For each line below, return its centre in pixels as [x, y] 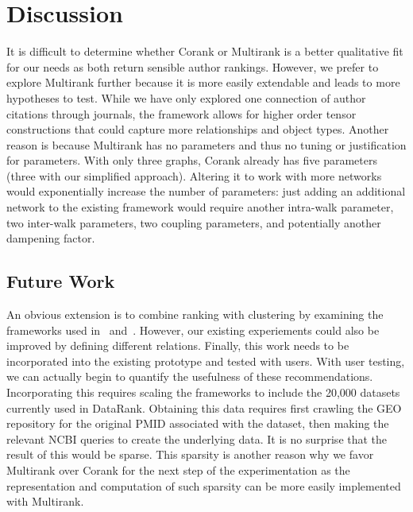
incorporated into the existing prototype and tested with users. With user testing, [206, 361]
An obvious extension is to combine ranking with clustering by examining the [195, 314]
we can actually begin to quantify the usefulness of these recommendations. [190, 376]
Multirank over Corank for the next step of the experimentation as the [178, 469]
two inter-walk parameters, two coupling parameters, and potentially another [194, 222]
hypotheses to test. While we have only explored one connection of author [186, 97]
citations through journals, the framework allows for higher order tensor [181, 113]
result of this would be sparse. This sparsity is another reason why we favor [190, 454]
